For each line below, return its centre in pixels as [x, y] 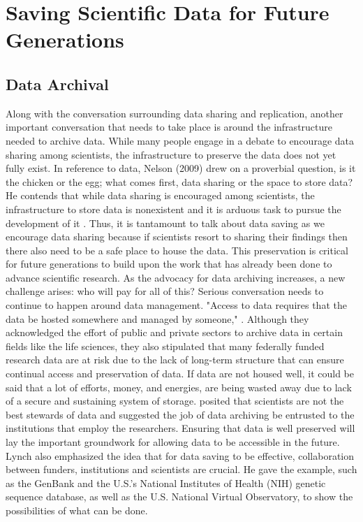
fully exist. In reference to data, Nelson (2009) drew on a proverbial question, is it [181, 168]
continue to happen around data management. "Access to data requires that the [176, 305]
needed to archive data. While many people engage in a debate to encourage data [180, 140]
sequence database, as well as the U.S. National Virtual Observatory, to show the [179, 496]
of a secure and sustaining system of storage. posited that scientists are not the [175, 401]
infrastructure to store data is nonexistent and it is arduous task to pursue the [173, 209]
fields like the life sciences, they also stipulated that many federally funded [165, 346]
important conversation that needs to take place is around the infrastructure [169, 127]
